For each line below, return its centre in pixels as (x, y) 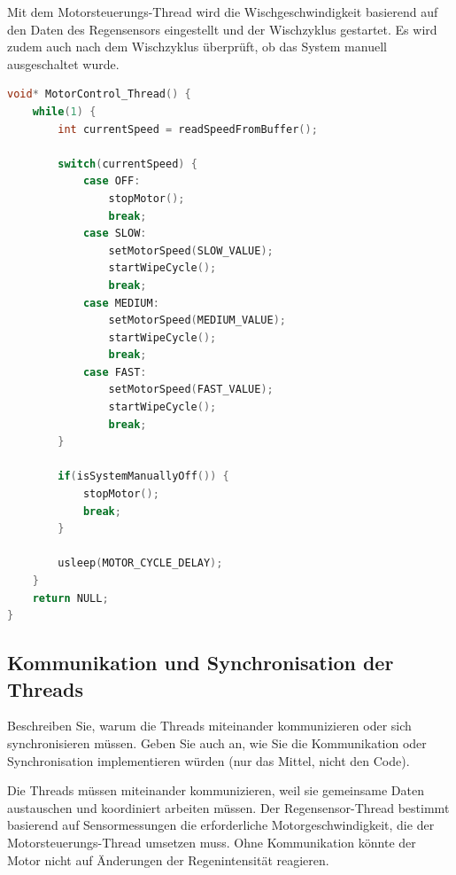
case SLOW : (115, 234)
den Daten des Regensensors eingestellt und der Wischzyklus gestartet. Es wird (222, 29)
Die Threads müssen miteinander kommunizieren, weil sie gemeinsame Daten (216, 790)
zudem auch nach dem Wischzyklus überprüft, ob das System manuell (197, 47)
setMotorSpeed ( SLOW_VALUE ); (191, 250)
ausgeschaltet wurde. (63, 63)
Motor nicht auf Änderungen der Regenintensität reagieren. (168, 859)
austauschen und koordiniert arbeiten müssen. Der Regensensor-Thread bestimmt (228, 807)
